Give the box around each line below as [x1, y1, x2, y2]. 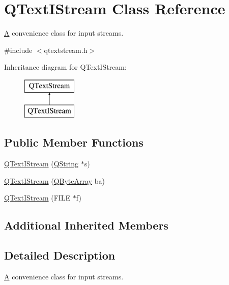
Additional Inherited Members [4, 217, 168, 233]
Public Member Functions [4, 134, 144, 150]
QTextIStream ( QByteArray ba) [4, 175, 105, 186]
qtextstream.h [44, 44, 88, 55]
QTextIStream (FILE [4, 192, 71, 203]
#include [4, 44, 33, 55]
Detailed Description [4, 247, 116, 263]
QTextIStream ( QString [4, 158, 78, 169]
